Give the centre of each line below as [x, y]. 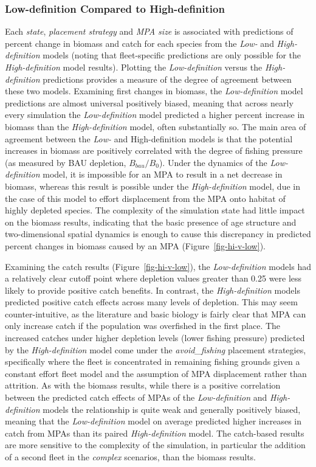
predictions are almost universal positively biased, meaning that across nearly [149, 102]
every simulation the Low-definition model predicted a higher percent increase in [155, 115]
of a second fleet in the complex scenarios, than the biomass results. [130, 457]
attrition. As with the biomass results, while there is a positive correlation [143, 385]
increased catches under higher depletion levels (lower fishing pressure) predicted [155, 338]
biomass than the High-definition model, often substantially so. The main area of [156, 126]
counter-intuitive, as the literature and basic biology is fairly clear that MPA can [156, 313]
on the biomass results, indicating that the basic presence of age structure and [151, 222]
